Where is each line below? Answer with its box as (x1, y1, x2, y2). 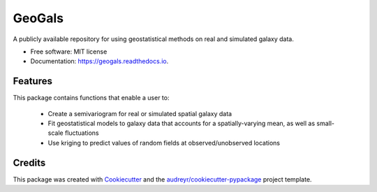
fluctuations (64, 129, 99, 137)
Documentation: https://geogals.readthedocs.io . (30, 57, 169, 65)
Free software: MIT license (30, 47, 108, 56)
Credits (13, 157, 46, 168)
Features (13, 75, 52, 87)
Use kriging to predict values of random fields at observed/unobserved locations (47, 138, 281, 147)
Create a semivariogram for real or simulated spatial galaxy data (47, 109, 232, 118)
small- (316, 119, 335, 128)
